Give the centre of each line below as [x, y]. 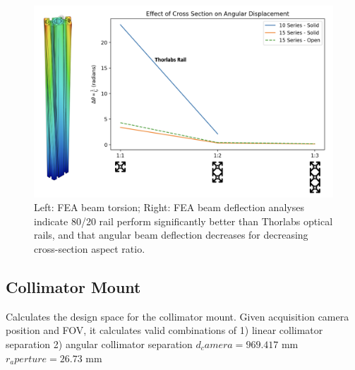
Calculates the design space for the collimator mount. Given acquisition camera [177, 316]
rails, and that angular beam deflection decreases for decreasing [171, 235]
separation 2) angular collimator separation [99, 344]
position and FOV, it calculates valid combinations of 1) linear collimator [164, 330]
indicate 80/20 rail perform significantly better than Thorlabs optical [183, 221]
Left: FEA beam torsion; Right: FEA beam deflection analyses [169, 207]
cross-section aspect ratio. [90, 249]
